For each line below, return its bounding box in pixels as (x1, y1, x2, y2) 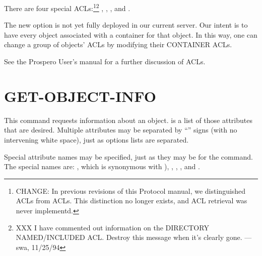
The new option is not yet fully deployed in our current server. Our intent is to (4, 20, 248, 30)
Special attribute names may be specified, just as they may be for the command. (4, 151, 253, 162)
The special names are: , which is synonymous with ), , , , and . (4, 161, 200, 172)
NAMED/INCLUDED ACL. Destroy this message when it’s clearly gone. (16, 232, 242, 242)
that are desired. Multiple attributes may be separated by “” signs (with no (4, 124, 237, 135)
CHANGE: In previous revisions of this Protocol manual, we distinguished (16, 185, 246, 196)
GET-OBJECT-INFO (4, 85, 156, 106)
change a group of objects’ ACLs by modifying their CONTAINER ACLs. (4, 39, 232, 50)
